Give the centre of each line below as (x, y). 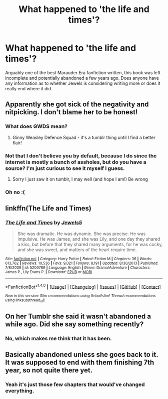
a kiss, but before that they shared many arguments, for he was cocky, (90, 244)
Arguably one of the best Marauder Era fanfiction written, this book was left (83, 72)
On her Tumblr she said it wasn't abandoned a (78, 316)
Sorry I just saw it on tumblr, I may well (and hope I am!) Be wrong (80, 179)
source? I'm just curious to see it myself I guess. (65, 168)
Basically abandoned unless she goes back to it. (82, 355)
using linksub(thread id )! (25, 301)
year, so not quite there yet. (49, 370)
